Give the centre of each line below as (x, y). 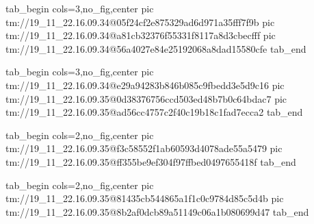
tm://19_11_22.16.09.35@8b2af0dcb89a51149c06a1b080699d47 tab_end (157, 211)
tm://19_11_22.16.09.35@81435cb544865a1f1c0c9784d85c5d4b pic (145, 198)
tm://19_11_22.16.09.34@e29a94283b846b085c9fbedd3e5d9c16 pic (145, 85)
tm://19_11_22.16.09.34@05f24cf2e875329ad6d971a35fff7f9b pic (140, 22)
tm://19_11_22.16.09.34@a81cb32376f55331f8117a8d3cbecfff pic (141, 35)
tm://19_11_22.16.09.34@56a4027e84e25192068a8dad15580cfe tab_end (156, 48)
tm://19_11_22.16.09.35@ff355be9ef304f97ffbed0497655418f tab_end (151, 161)
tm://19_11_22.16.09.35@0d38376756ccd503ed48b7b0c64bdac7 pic (146, 98)
